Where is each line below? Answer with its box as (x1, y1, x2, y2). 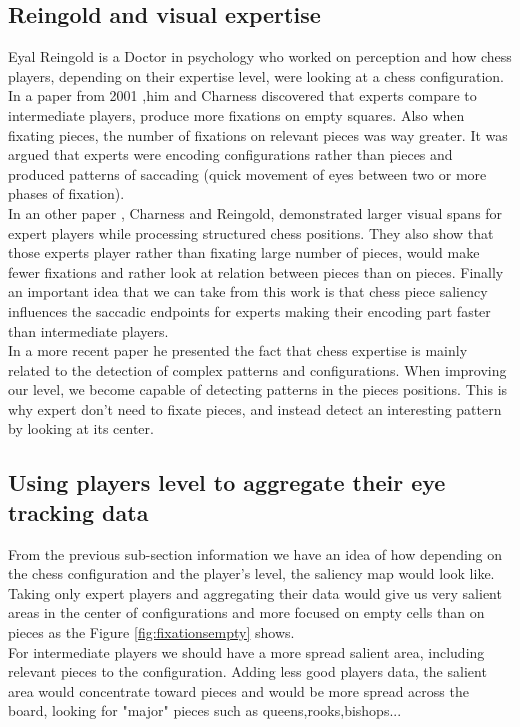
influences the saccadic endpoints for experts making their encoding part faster (8, 300, 491, 321)
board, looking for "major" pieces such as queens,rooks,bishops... (8, 700, 402, 721)
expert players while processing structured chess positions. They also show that (8, 222, 494, 243)
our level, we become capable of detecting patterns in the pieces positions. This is (8, 379, 508, 400)
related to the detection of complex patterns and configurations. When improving (8, 359, 507, 380)
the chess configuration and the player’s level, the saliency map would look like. (8, 563, 495, 584)
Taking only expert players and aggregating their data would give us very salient (8, 582, 502, 603)
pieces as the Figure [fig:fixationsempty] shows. (8, 622, 295, 643)
